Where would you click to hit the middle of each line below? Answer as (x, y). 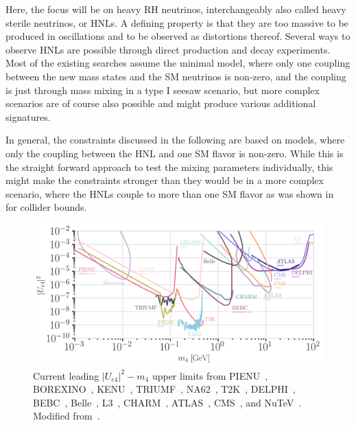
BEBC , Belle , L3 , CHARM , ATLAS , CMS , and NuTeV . (167, 402)
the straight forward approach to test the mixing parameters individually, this (169, 166)
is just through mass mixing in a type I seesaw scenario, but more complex (163, 90)
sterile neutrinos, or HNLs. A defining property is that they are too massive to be (177, 22)
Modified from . (67, 416)
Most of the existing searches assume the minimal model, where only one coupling (178, 63)
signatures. (28, 116)
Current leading (66, 375)
